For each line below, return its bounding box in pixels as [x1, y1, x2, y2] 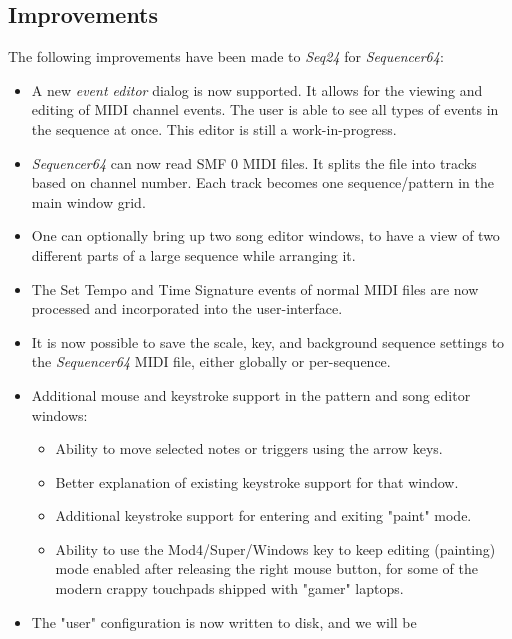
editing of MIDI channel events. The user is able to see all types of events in [31, 99, 499, 120]
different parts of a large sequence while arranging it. [31, 244, 356, 265]
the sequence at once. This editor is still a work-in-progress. [31, 118, 397, 139]
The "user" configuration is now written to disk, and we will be [31, 611, 417, 632]
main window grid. [31, 191, 146, 212]
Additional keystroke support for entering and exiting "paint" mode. [55, 505, 472, 526]
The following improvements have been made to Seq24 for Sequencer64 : [8, 46, 444, 67]
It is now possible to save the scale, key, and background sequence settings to [31, 331, 505, 352]
